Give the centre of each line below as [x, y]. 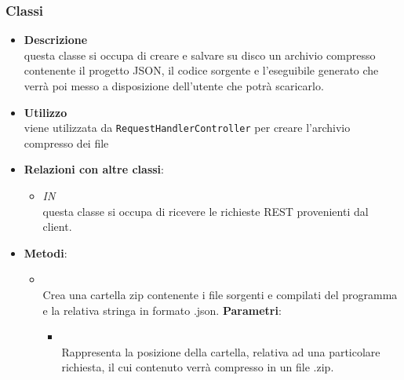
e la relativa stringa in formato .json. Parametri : [162, 310]
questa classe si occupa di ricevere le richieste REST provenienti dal [206, 211]
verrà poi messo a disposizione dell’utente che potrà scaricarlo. [174, 86]
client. [57, 227]
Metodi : [45, 252]
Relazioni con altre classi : [94, 169]
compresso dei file [66, 142]
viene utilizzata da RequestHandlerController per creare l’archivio [187, 128]
